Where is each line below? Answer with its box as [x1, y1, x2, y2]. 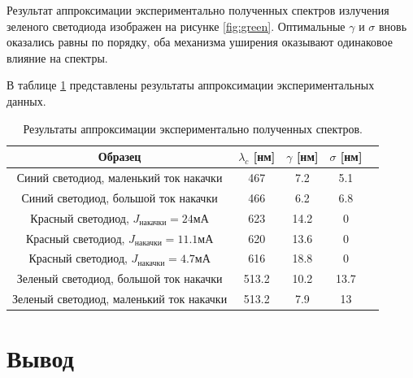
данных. [7, 92, 46, 109]
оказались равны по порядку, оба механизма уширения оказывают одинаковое [7, 33, 393, 50]
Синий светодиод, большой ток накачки [21, 189, 218, 206]
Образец [98, 148, 141, 165]
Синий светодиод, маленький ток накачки [16, 169, 223, 185]
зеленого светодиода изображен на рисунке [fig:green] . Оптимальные [7, 17, 346, 34]
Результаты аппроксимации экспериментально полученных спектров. [23, 119, 363, 137]
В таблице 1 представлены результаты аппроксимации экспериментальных [7, 76, 375, 93]
